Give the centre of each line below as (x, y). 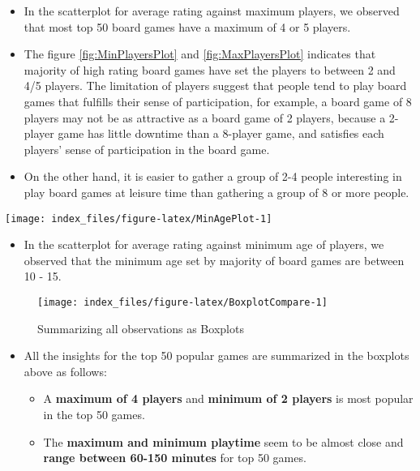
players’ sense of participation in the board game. (147, 149)
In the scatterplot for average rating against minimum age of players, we (204, 244)
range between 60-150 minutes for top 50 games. (175, 458)
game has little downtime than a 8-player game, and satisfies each (221, 133)
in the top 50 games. (94, 414)
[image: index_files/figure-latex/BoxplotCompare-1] (182, 302)
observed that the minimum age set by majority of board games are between (214, 260)
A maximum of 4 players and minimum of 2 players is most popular (228, 398)
